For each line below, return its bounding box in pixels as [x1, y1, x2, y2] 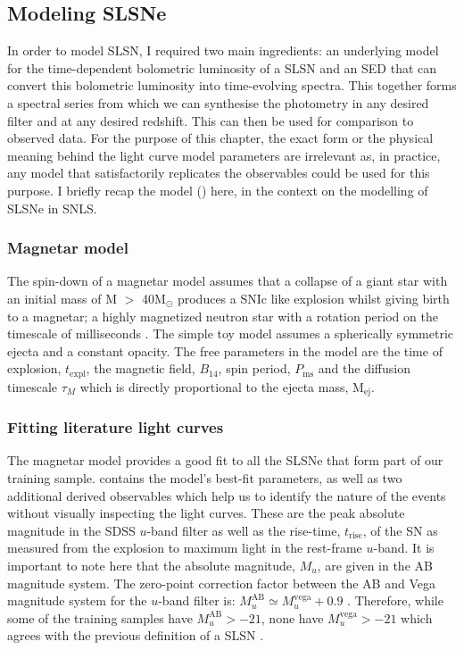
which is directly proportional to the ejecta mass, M [79, 377, 364, 396]
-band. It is [373, 538, 435, 557]
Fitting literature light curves [7, 416, 224, 438]
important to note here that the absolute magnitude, [7, 556, 295, 575]
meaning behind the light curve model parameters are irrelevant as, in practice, [7, 146, 441, 164]
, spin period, [218, 359, 291, 378]
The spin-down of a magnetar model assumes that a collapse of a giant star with [7, 271, 448, 290]
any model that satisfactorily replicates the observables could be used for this [7, 163, 430, 182]
